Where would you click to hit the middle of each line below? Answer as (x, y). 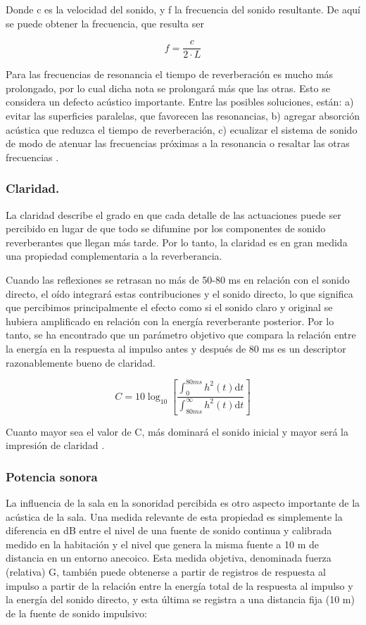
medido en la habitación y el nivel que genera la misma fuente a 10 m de (162, 544)
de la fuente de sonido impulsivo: (76, 613)
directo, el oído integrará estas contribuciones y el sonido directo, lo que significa (179, 293)
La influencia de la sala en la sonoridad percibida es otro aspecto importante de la (183, 503)
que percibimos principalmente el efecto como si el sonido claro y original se (169, 307)
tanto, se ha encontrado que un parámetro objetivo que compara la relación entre (181, 335)
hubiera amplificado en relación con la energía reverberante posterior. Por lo (170, 321)
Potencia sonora (52, 476)
